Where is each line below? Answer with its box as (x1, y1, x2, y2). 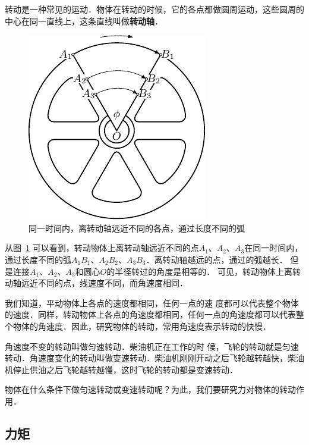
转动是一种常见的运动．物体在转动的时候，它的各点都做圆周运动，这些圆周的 (5, 3, 304, 15)
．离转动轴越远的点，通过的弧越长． (146, 253, 288, 265)
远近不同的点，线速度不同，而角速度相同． (21, 277, 188, 289)
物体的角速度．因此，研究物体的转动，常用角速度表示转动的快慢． (12, 319, 271, 332)
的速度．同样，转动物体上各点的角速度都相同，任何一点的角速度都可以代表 (5, 308, 296, 321)
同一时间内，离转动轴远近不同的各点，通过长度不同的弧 (29, 221, 245, 234)
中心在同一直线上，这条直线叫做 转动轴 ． (5, 14, 163, 27)
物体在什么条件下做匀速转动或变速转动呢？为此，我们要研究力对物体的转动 (5, 383, 296, 396)
